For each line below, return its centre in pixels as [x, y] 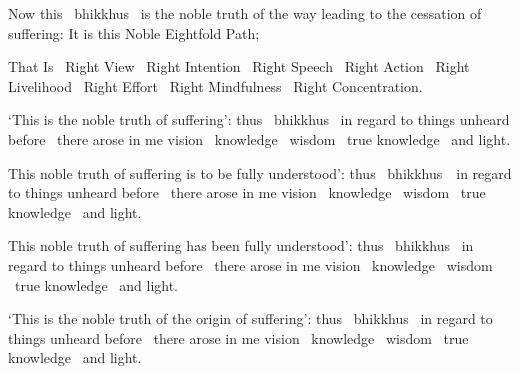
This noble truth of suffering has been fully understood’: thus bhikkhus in [241, 245]
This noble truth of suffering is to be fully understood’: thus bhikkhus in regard [260, 172]
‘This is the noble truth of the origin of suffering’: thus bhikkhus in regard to [250, 318]
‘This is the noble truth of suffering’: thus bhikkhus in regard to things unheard [259, 119]
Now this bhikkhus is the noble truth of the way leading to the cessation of [245, 13]
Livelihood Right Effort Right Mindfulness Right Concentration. [215, 85]
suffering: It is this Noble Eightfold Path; [134, 32]
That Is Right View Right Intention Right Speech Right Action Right [239, 66]
